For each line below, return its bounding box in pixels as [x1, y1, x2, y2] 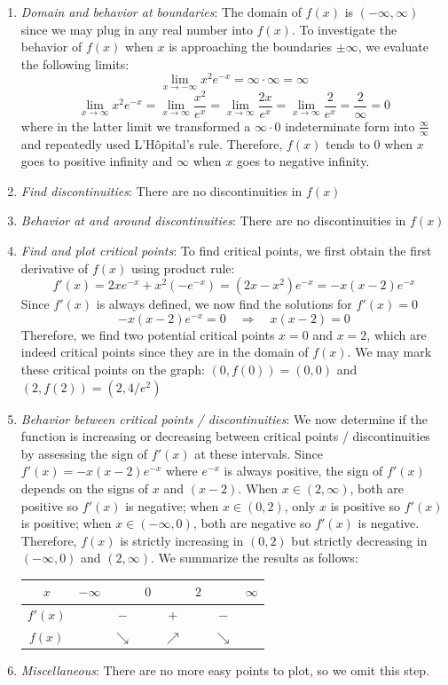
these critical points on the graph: [20, 359, 205, 378]
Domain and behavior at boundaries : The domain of [20, 3, 302, 20]
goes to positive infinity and [20, 152, 173, 170]
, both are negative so [193, 514, 311, 532]
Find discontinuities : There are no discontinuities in [20, 181, 303, 200]
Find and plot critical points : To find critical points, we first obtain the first [20, 241, 432, 260]
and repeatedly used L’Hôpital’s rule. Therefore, [20, 134, 283, 153]
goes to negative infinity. [236, 152, 370, 170]
